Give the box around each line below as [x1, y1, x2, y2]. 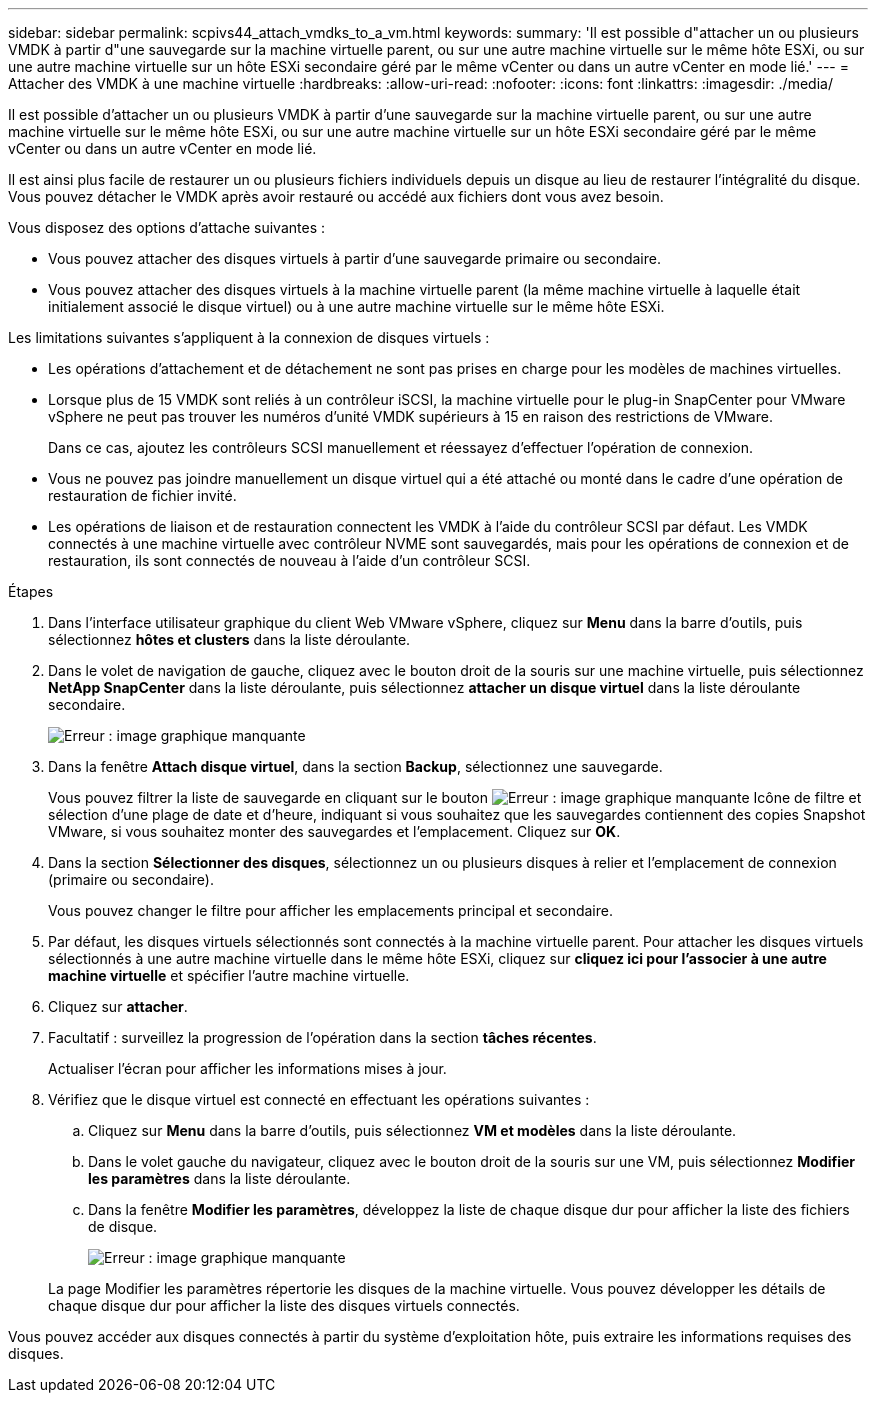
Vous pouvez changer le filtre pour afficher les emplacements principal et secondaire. [48, 902, 613, 919]
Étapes [8, 583, 54, 600]
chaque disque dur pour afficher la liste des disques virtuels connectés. [48, 1297, 520, 1314]
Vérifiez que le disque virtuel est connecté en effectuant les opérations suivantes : [48, 1091, 590, 1108]
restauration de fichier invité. [48, 487, 237, 504]
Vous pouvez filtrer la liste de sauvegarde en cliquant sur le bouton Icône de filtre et [48, 789, 862, 806]
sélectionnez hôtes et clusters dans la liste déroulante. [48, 631, 411, 648]
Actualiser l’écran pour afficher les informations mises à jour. [48, 1060, 447, 1077]
